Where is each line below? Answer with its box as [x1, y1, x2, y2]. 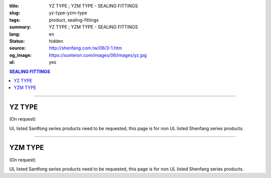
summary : [9, 24, 32, 30]
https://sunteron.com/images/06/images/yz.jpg [49, 52, 147, 58]
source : [9, 45, 26, 51]
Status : [9, 38, 25, 44]
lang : [9, 31, 21, 37]
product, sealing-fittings [49, 17, 99, 23]
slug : [9, 10, 20, 16]
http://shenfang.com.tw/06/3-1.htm [49, 45, 122, 51]
